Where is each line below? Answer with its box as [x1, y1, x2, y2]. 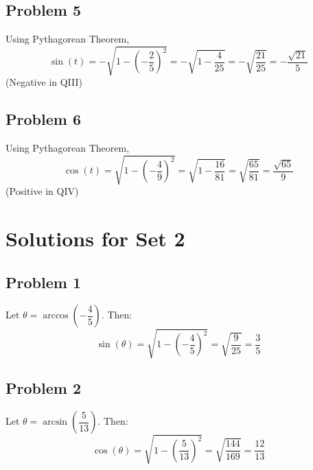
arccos [43, 311, 69, 321]
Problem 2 [5, 377, 81, 399]
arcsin [43, 417, 68, 427]
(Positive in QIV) [5, 184, 79, 198]
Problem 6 [5, 108, 81, 130]
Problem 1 [5, 271, 81, 292]
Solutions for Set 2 [5, 224, 185, 252]
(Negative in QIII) [5, 75, 82, 89]
